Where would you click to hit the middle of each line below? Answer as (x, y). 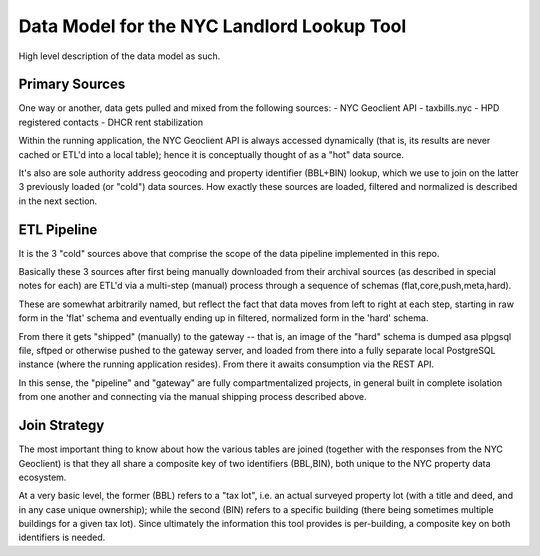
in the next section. (58, 201)
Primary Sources (72, 84)
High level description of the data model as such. (119, 56)
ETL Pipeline (58, 229)
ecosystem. (42, 477)
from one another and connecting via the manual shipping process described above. (192, 397)
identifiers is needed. (62, 537)
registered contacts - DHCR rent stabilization (111, 122)
